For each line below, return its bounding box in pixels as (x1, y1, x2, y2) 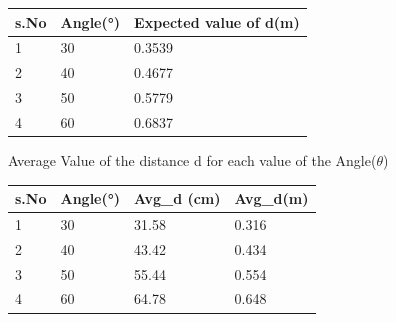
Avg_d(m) (234, 188, 309, 209)
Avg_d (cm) (134, 188, 221, 209)
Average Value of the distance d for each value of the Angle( (8, 149, 377, 170)
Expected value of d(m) (134, 11, 300, 32)
